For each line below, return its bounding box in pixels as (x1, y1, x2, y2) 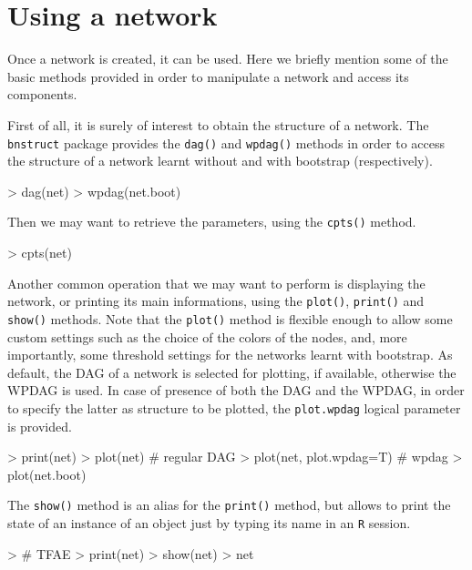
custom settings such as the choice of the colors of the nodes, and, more (7, 327, 407, 346)
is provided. (7, 416, 72, 435)
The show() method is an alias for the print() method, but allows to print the (7, 495, 451, 514)
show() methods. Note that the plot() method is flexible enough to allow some (7, 309, 453, 328)
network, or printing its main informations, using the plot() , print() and (7, 291, 425, 310)
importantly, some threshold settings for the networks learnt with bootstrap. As (7, 345, 453, 364)
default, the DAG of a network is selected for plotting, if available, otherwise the (7, 362, 457, 382)
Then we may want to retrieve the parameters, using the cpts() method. (7, 212, 416, 231)
